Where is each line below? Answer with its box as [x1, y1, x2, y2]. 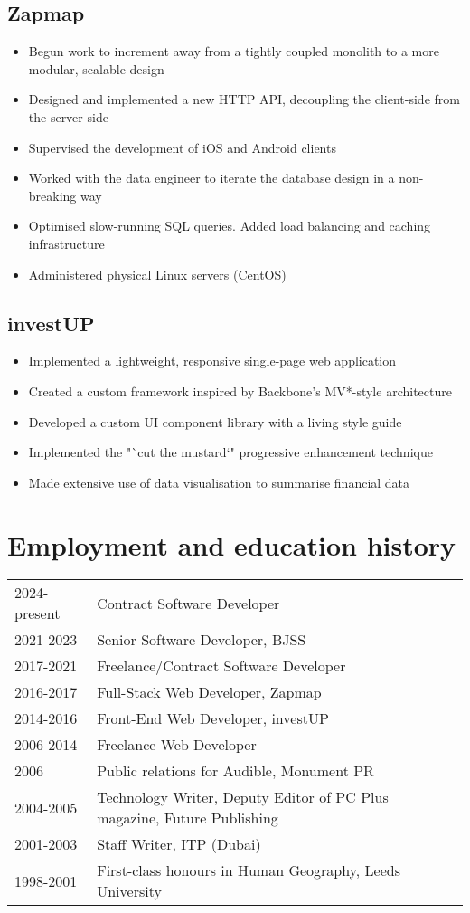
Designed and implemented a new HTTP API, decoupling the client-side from [28, 90, 460, 109]
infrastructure [28, 233, 105, 252]
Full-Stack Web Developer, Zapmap [97, 681, 322, 703]
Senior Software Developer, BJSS [97, 629, 306, 651]
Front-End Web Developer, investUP [97, 708, 329, 729]
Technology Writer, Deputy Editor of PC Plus [97, 786, 389, 808]
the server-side [28, 107, 108, 126]
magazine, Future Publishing [97, 807, 278, 829]
